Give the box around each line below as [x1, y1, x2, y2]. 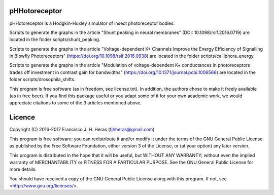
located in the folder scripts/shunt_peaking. [9, 36, 100, 43]
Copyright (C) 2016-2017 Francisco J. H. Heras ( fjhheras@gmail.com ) [9, 127, 155, 133]
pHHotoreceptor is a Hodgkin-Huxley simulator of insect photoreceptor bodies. [9, 20, 175, 26]
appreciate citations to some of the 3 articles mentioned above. [9, 100, 142, 106]
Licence [9, 113, 36, 122]
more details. [9, 166, 37, 172]
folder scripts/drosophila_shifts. [9, 76, 76, 83]
